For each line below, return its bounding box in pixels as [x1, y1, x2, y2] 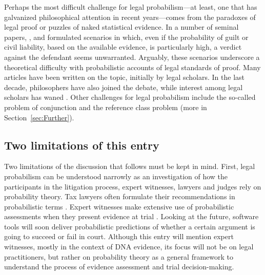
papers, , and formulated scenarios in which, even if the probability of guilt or [4, 31, 249, 42]
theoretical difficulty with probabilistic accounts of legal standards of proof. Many [4, 61, 261, 72]
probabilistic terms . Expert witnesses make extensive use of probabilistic [4, 201, 234, 211]
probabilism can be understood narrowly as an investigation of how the [4, 171, 228, 181]
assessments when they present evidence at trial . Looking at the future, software [4, 211, 259, 222]
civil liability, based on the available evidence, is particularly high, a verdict [4, 41, 242, 52]
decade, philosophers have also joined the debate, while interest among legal [4, 81, 243, 92]
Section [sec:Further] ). [4, 112, 74, 122]
